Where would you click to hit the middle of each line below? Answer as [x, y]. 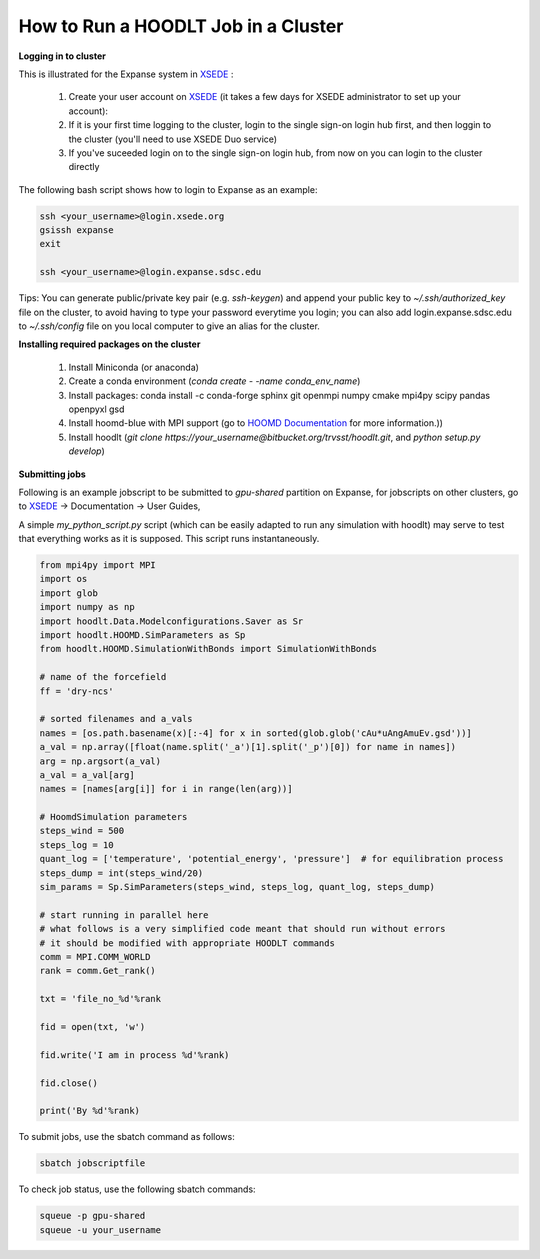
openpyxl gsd [96, 409]
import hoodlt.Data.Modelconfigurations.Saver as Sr [171, 621]
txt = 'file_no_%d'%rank [100, 999]
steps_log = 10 [76, 844]
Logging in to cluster [62, 56]
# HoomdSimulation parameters [113, 817]
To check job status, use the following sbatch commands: [137, 1189]
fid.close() [69, 1083]
